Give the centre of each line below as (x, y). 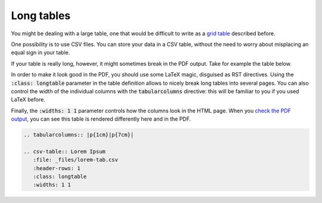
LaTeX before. (28, 100)
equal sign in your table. (41, 53)
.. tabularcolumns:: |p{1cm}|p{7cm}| (79, 135)
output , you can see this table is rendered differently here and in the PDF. (101, 119)
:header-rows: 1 (57, 168)
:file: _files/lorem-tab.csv (76, 160)
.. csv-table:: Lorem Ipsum (64, 151)
